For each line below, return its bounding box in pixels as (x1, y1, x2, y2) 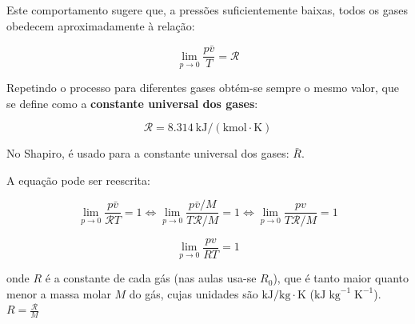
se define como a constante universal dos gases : (6, 94, 258, 111)
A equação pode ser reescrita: (6, 171, 150, 188)
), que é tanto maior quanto (273, 270, 409, 286)
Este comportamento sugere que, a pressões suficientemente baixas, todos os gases (6, 2, 408, 18)
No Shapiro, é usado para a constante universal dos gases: (6, 145, 289, 162)
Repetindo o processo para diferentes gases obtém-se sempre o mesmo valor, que (6, 79, 399, 96)
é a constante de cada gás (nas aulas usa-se (45, 270, 257, 286)
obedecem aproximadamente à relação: (6, 17, 195, 34)
